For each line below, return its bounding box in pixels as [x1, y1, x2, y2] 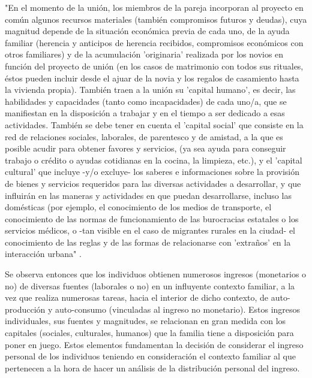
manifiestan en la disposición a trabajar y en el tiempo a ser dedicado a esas [5, 107, 285, 119]
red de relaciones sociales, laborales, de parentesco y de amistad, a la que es [5, 130, 283, 143]
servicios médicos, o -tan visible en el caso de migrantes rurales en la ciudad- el [5, 224, 296, 237]
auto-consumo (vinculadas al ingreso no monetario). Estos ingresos [55, 303, 301, 315]
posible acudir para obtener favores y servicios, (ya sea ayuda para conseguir [5, 142, 286, 155]
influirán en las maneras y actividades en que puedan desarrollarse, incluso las [5, 189, 292, 201]
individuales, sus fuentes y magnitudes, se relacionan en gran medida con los [5, 315, 286, 327]
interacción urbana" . [5, 247, 82, 260]
